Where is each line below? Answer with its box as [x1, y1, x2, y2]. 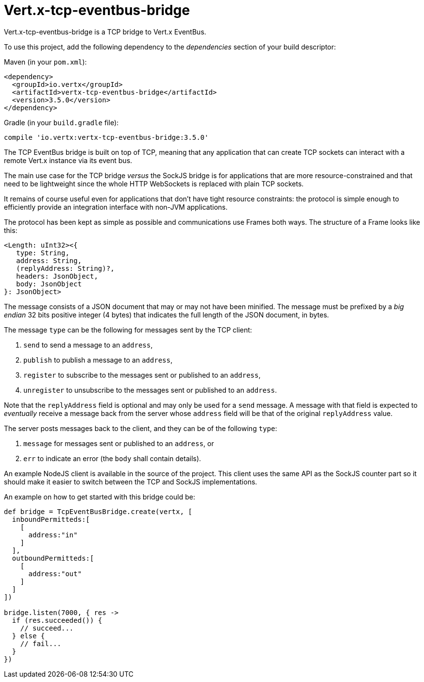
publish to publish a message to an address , [23, 355, 172, 364]
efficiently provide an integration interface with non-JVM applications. [4, 202, 228, 211]
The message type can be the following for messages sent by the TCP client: [4, 325, 252, 334]
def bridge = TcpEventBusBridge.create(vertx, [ [4, 507, 192, 516]
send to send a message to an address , [23, 340, 153, 349]
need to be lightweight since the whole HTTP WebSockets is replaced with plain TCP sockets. [4, 179, 304, 188]
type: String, [16, 249, 69, 257]
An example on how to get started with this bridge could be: [4, 492, 195, 501]
